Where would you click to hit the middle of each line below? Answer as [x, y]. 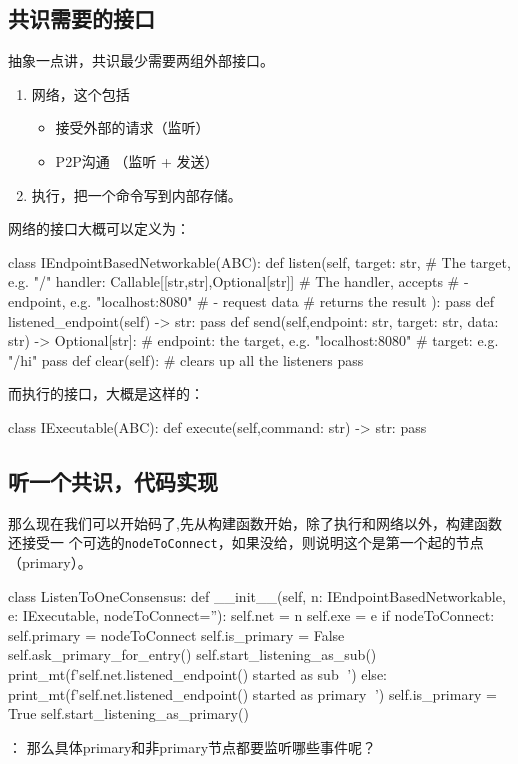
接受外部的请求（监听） [132, 127]
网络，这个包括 [80, 93]
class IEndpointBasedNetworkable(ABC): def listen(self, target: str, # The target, [259, 261]
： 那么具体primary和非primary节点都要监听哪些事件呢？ [192, 746]
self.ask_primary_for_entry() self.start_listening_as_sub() [192, 654]
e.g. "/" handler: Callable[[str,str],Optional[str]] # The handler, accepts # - [238, 281]
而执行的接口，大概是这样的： [106, 393]
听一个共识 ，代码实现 [113, 480]
